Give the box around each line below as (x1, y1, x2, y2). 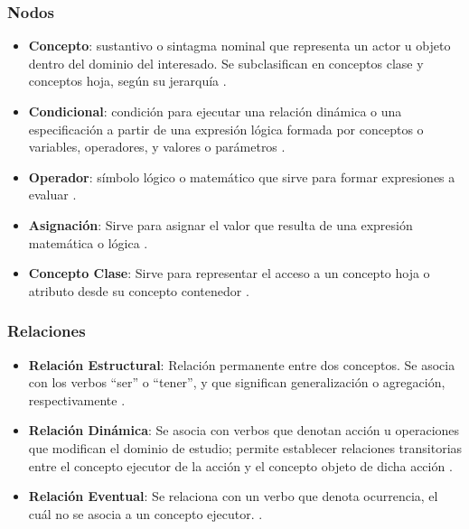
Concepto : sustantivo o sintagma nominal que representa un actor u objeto (28, 36, 451, 55)
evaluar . (28, 185, 77, 204)
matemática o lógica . (28, 233, 148, 252)
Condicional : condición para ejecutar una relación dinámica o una (28, 102, 402, 120)
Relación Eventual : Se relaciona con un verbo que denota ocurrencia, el (28, 487, 438, 506)
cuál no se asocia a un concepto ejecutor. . (28, 504, 263, 523)
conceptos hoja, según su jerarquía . (28, 71, 227, 90)
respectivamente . (28, 390, 126, 409)
